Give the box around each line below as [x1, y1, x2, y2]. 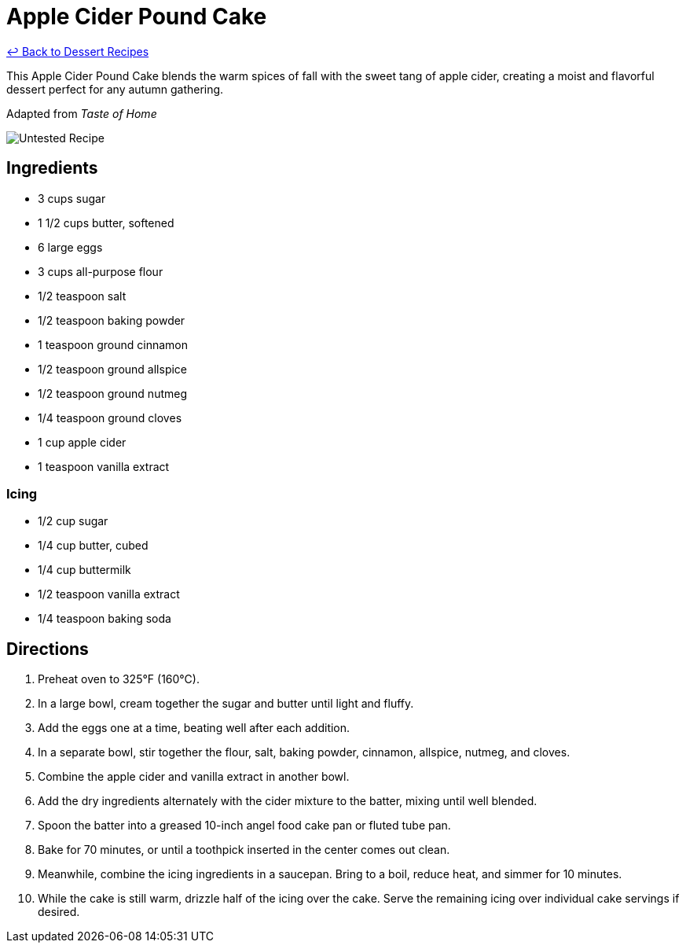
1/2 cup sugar [38, 514, 108, 528]
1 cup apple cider [38, 435, 127, 449]
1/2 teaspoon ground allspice [38, 362, 188, 376]
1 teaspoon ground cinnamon [38, 337, 188, 351]
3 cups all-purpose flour [38, 264, 163, 278]
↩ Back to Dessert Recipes [6, 44, 149, 58]
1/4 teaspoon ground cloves [38, 410, 182, 425]
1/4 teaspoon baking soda [38, 612, 171, 626]
